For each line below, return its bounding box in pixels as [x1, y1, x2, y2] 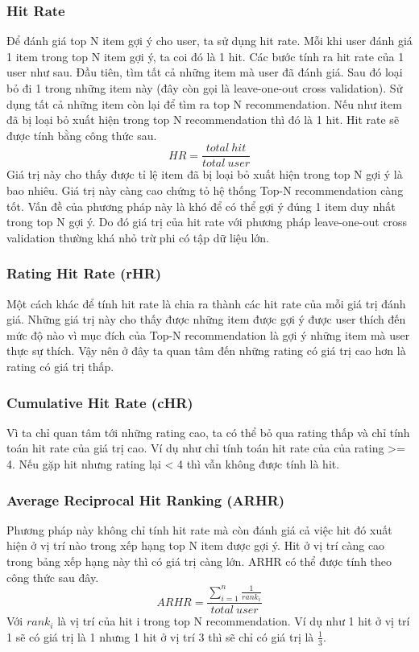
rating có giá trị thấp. [6, 358, 114, 374]
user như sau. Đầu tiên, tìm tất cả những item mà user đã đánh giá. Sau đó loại [6, 64, 403, 80]
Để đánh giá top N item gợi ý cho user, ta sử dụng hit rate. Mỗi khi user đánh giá [6, 32, 413, 49]
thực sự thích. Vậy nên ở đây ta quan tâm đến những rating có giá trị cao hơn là [6, 342, 406, 359]
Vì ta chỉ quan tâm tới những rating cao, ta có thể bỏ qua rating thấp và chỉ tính [6, 423, 410, 440]
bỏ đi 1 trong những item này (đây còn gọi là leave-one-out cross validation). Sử [6, 80, 403, 96]
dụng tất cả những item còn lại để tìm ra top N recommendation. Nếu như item [6, 95, 402, 112]
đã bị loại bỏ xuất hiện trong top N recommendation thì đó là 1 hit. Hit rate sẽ [6, 111, 400, 128]
